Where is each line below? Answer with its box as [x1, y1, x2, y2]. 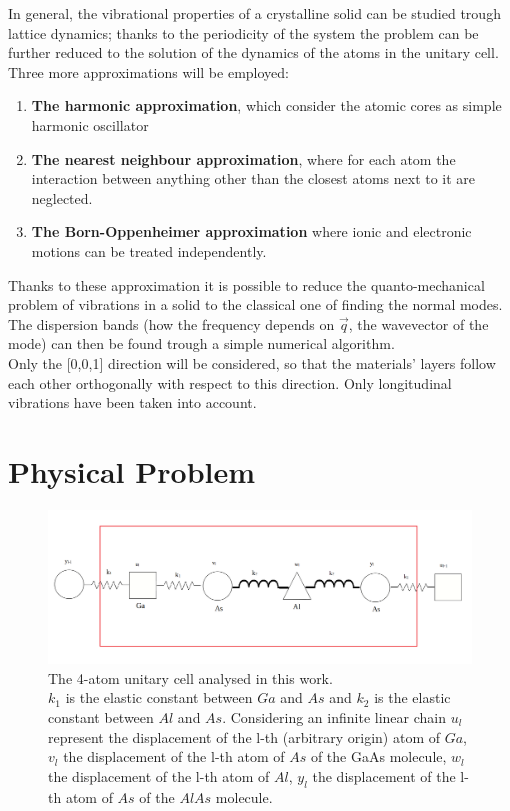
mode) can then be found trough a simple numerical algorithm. [8, 333, 395, 354]
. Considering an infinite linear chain [222, 707, 446, 728]
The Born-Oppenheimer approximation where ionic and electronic [31, 221, 472, 242]
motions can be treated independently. [31, 240, 267, 261]
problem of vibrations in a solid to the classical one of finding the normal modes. [8, 294, 503, 315]
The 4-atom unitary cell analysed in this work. [48, 667, 333, 688]
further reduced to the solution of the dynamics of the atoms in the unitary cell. [8, 42, 499, 63]
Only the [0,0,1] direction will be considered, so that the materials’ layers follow [8, 352, 496, 373]
